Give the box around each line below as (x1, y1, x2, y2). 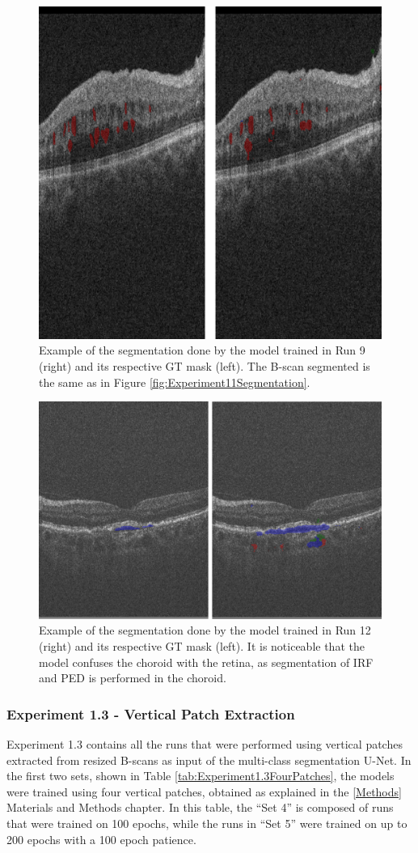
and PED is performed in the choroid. (39, 669, 226, 686)
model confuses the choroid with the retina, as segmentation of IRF (39, 653, 374, 670)
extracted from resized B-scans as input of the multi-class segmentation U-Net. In (6, 751, 412, 768)
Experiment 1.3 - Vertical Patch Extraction (6, 703, 295, 724)
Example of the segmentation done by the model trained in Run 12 (39, 622, 371, 639)
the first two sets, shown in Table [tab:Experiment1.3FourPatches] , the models (6, 767, 395, 784)
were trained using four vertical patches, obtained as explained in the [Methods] (6, 783, 402, 800)
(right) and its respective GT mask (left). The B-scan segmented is (39, 357, 370, 374)
